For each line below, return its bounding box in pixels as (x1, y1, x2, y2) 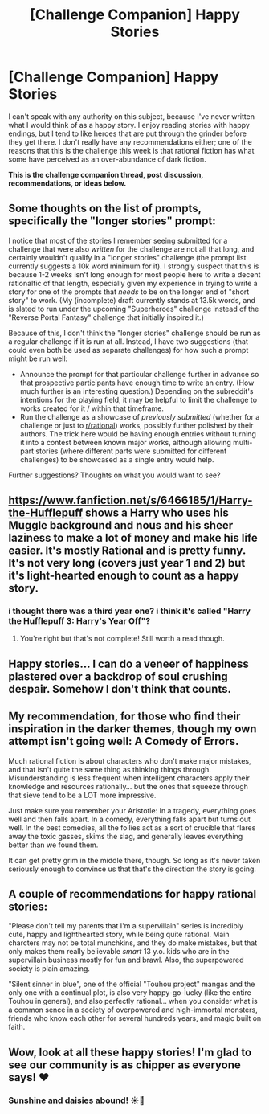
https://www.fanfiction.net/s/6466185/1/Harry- (8, 494, 253, 507)
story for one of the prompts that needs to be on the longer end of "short (8, 287, 250, 297)
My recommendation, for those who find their (8, 710, 241, 723)
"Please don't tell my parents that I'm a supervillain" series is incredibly (8, 921, 243, 931)
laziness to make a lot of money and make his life (8, 531, 259, 545)
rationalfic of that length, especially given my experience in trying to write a (8, 278, 259, 288)
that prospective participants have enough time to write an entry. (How (19, 378, 255, 387)
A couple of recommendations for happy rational (8, 887, 257, 901)
